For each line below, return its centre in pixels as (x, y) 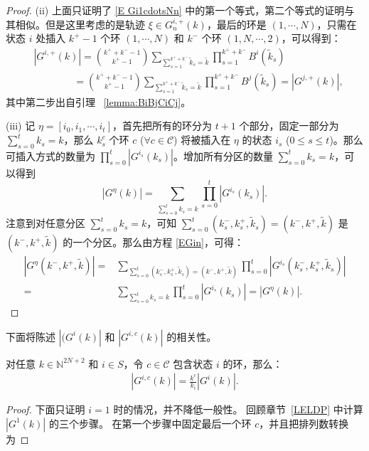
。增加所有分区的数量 (223, 155)
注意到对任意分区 (46, 223)
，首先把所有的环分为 (162, 126)
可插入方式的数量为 (50, 155)
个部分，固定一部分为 (289, 126)
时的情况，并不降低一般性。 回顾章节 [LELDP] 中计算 (238, 409)
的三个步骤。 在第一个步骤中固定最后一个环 (150, 423)
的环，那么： (253, 363)
